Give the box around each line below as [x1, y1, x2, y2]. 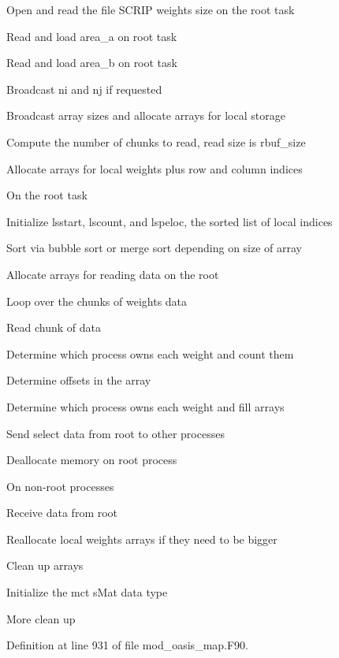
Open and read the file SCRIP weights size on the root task [6, 2, 295, 17]
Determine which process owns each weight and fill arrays [6, 398, 285, 415]
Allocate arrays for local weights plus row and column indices [6, 160, 303, 177]
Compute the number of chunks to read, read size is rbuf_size [6, 133, 306, 150]
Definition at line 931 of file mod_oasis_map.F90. [6, 637, 249, 653]
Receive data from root [6, 504, 118, 521]
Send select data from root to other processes [6, 425, 225, 441]
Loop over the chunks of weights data [6, 292, 188, 309]
